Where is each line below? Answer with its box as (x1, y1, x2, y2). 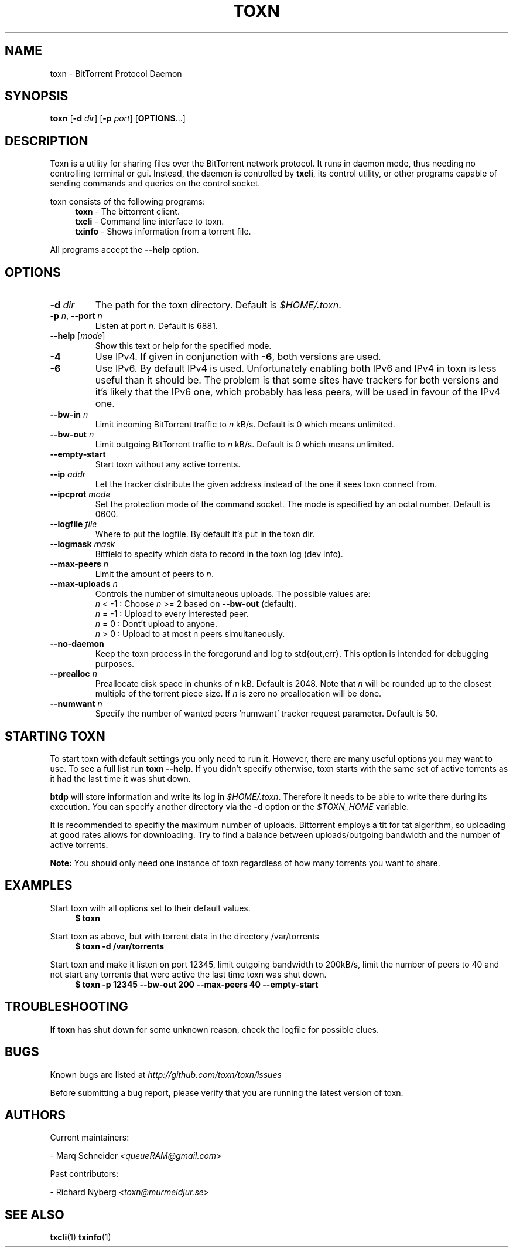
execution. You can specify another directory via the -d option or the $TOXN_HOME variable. (50, 801, 409, 812)
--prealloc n (50, 669, 97, 679)
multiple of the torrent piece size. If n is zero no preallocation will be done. (95, 688, 382, 699)
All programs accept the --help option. (50, 245, 199, 255)
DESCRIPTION (5, 133, 88, 148)
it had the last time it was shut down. (50, 773, 191, 783)
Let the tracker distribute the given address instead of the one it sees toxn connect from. (95, 479, 437, 490)
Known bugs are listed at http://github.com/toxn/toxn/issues (50, 1069, 282, 1080)
